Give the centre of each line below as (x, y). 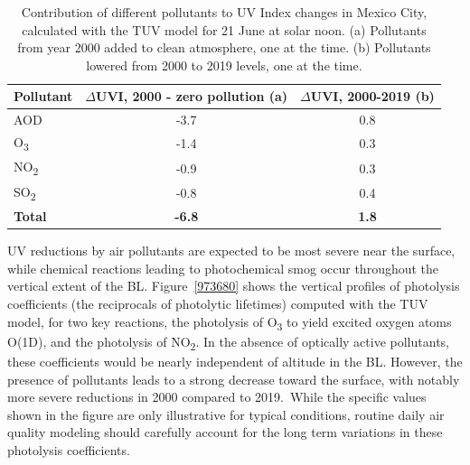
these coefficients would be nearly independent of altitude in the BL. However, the (235, 361)
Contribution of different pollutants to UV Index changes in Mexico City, (224, 12)
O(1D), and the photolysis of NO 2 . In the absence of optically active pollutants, (228, 342)
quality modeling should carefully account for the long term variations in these (225, 432)
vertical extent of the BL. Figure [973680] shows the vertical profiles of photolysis (234, 286)
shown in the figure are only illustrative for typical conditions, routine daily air (226, 414)
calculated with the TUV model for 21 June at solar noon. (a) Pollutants (224, 29)
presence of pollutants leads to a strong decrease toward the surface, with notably (234, 379)
